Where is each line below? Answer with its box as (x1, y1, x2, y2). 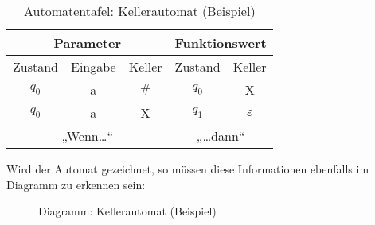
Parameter (53, 33, 121, 52)
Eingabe (71, 57, 116, 76)
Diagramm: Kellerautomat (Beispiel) (38, 203, 217, 219)
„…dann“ (196, 126, 245, 145)
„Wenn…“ (61, 126, 114, 145)
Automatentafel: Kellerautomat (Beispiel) (24, 2, 256, 20)
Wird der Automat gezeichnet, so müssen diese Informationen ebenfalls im (6, 161, 369, 177)
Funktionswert (174, 33, 267, 52)
